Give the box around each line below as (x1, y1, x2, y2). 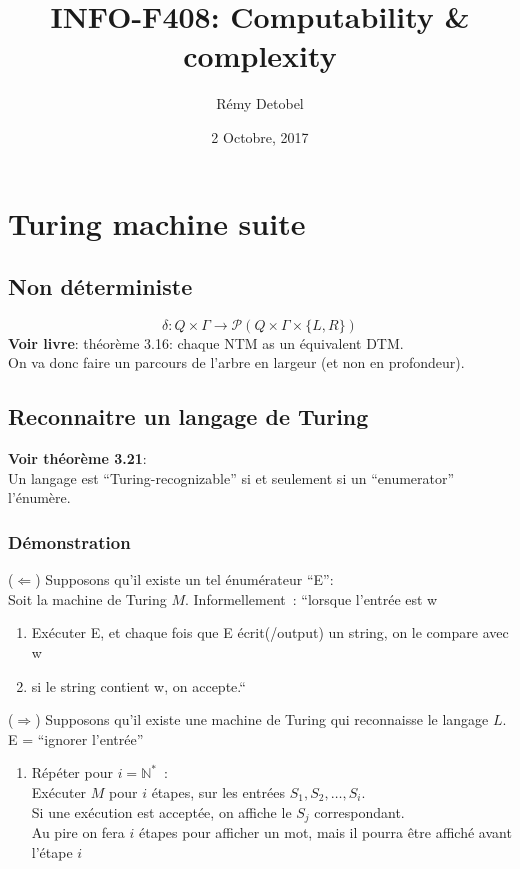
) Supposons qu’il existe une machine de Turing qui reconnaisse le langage (35, 709, 489, 730)
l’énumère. (8, 487, 71, 508)
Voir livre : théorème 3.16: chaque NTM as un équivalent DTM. (8, 332, 404, 353)
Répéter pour (31, 762, 113, 783)
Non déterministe (8, 271, 193, 302)
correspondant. (314, 801, 405, 822)
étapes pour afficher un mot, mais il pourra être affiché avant (139, 822, 512, 843)
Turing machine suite (8, 202, 306, 243)
